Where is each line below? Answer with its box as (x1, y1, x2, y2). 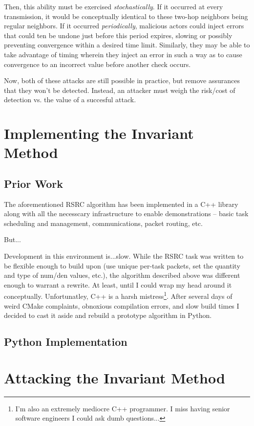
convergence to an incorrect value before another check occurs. (4, 59, 191, 69)
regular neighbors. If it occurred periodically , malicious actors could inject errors (4, 21, 244, 31)
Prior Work (4, 176, 63, 191)
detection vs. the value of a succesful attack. (4, 94, 136, 105)
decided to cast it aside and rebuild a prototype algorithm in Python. (4, 310, 212, 320)
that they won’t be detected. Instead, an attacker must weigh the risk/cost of (4, 85, 235, 95)
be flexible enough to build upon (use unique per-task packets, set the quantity (4, 260, 240, 270)
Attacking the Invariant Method (4, 367, 225, 387)
